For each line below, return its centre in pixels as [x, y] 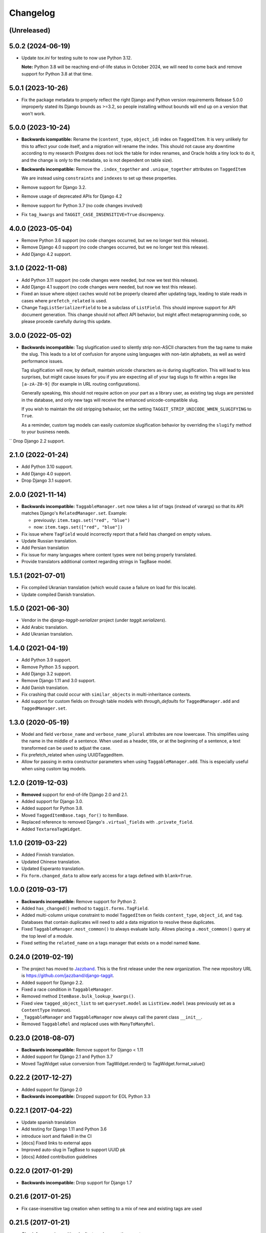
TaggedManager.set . [44, 708]
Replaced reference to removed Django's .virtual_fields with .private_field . [107, 822]
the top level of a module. [47, 936]
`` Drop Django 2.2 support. [37, 441]
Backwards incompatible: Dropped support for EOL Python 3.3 [86, 1096]
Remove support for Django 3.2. [54, 187]
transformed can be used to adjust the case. [66, 748]
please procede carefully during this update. [66, 321]
